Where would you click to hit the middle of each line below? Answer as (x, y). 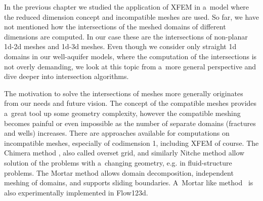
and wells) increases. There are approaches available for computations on (117, 133)
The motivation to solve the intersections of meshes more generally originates (124, 93)
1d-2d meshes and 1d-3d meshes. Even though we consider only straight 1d (120, 46)
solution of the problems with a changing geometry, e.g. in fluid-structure (118, 162)
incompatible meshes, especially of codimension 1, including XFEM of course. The (131, 143)
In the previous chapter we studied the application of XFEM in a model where (127, 7)
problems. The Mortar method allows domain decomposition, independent (119, 172)
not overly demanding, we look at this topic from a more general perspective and (130, 66)
